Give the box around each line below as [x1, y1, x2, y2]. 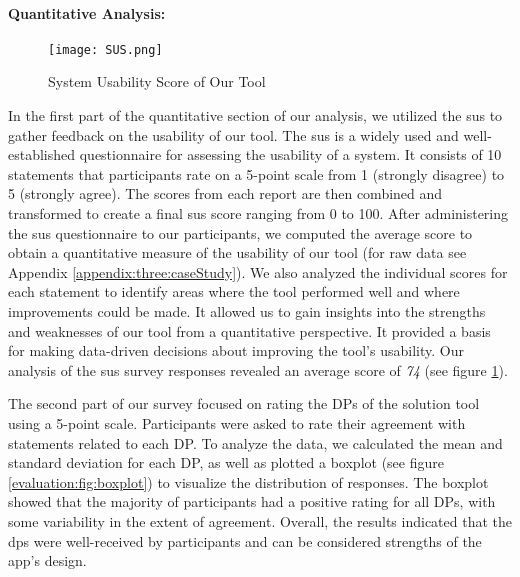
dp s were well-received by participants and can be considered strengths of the [8, 530, 482, 551]
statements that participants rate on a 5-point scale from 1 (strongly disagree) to [8, 163, 505, 184]
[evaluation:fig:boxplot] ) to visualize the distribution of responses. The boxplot [8, 471, 489, 492]
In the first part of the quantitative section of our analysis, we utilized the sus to [8, 105, 503, 126]
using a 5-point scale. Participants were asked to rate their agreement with [8, 412, 466, 433]
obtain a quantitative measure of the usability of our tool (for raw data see [8, 242, 467, 263]
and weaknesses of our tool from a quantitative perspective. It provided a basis [8, 320, 491, 341]
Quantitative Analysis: [8, 2, 166, 23]
